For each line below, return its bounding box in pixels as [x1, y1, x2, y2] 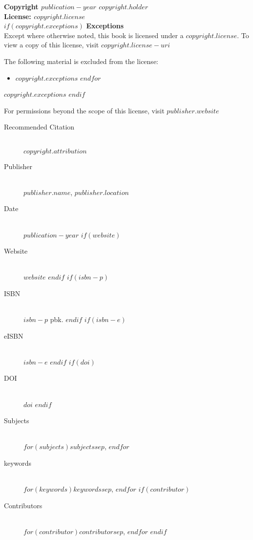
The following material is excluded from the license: [4, 56, 158, 66]
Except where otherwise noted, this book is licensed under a [4, 30, 184, 40]
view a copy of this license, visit [4, 40, 99, 50]
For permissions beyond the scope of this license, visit [4, 105, 165, 115]
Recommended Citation [4, 122, 75, 132]
